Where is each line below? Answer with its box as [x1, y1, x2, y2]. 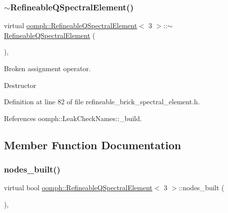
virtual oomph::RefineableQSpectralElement [4, 20, 137, 31]
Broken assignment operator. [4, 63, 91, 73]
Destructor [4, 80, 37, 90]
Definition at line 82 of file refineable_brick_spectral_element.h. [4, 96, 200, 107]
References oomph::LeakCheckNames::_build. [4, 113, 142, 123]
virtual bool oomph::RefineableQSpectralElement [4, 182, 152, 193]
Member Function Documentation [4, 137, 182, 152]
